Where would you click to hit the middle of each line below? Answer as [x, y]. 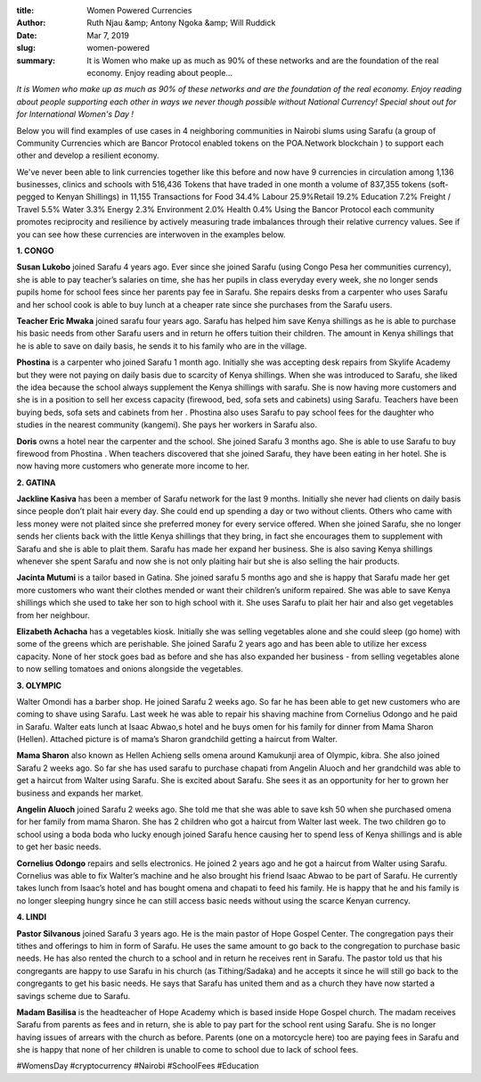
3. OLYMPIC [39, 685]
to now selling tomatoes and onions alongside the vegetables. [130, 669]
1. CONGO [35, 251]
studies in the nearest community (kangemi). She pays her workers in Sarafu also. [167, 425]
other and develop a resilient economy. [88, 155]
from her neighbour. [53, 615]
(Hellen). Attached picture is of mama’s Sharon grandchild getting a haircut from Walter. [177, 739]
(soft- [438, 185]
